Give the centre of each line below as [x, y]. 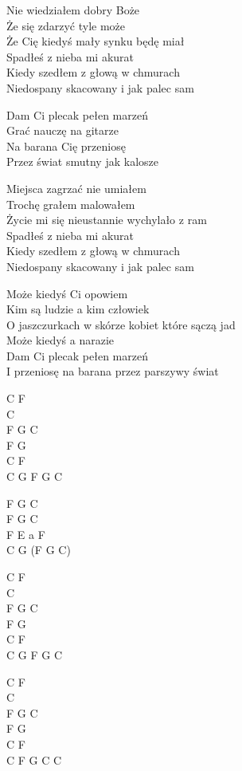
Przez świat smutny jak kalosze [82, 161]
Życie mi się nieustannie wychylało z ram [107, 220]
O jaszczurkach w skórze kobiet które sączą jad [121, 324]
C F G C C [34, 759]
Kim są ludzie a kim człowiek [78, 309]
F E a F [26, 534]
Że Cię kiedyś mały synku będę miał [96, 41]
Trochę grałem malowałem [71, 204]
